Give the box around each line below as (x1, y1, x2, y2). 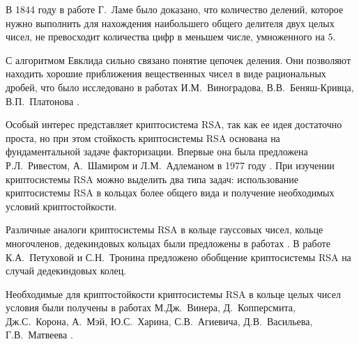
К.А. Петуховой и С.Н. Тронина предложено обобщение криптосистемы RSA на (6, 249, 351, 264)
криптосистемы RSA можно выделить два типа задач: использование (6, 171, 299, 186)
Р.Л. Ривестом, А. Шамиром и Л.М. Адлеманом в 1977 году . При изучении (6, 157, 335, 172)
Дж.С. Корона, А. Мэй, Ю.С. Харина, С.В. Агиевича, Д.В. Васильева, (6, 313, 313, 328)
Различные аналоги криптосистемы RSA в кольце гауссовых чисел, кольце (6, 222, 323, 237)
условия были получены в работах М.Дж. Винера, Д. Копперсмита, (6, 300, 296, 315)
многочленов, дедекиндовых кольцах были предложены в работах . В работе (6, 235, 330, 250)
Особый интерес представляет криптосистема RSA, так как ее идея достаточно (6, 117, 342, 132)
